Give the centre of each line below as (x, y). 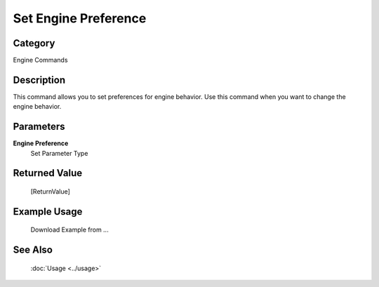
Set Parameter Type (59, 153)
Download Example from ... (69, 230)
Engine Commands (40, 60)
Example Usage (48, 212)
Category (34, 43)
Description (39, 80)
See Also (33, 250)
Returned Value (48, 173)
